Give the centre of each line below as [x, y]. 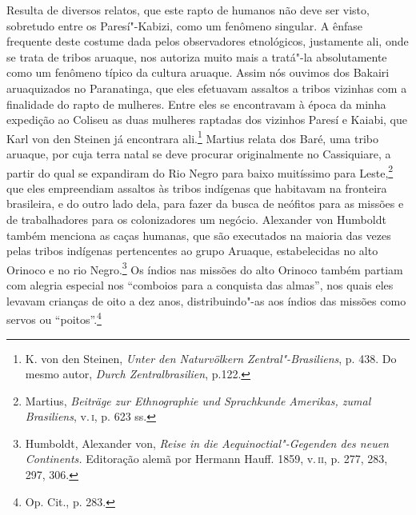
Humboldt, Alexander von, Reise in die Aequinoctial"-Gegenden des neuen [207, 443]
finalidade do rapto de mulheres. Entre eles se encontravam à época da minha [196, 104]
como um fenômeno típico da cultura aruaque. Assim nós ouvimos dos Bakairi [198, 72]
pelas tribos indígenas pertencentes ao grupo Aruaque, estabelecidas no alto [192, 251]
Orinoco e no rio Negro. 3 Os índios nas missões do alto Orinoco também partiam [205, 268]
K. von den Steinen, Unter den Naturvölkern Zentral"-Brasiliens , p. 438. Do [211, 358]
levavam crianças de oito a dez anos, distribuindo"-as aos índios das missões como [206, 300]
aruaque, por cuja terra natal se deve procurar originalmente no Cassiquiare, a [199, 154]
